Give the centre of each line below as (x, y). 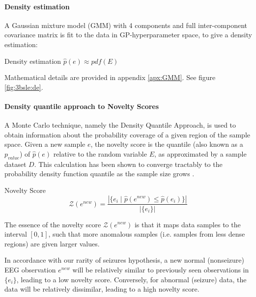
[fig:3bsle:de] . (24, 87)
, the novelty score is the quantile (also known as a (167, 144)
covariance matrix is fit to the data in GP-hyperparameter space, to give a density (128, 35)
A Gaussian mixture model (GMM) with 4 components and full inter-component (126, 25)
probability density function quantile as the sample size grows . (100, 174)
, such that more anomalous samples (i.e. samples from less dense (147, 234)
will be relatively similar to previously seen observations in (161, 269)
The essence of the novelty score (53, 224)
